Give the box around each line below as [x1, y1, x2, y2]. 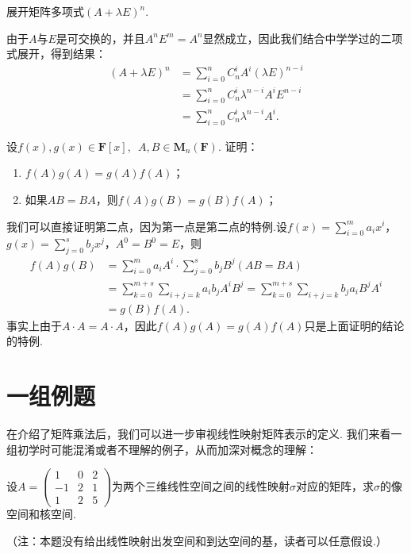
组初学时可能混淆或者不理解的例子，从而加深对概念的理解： [6, 441, 317, 457]
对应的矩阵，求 [296, 477, 375, 494]
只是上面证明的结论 [304, 317, 405, 333]
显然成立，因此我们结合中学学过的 [202, 29, 381, 46]
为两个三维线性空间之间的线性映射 [112, 477, 290, 494]
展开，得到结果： [17, 45, 106, 62]
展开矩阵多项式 [6, 3, 84, 19]
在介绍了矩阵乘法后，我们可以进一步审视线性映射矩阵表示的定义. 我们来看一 [6, 425, 402, 442]
